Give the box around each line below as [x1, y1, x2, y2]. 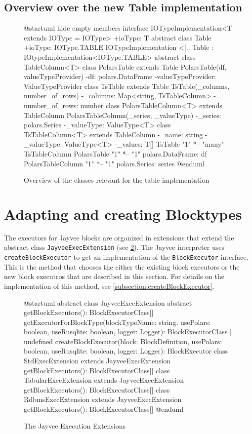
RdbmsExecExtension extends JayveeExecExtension [24, 394, 182, 404]
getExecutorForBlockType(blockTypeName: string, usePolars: [24, 316, 211, 327]
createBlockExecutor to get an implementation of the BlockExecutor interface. [4, 252, 249, 262]
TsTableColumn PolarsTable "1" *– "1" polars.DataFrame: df [24, 148, 207, 158]
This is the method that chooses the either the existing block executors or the [4, 261, 240, 272]
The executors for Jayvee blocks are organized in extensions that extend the [4, 232, 234, 242]
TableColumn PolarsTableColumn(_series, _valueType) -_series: [24, 110, 221, 120]
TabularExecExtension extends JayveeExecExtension [24, 375, 184, 385]
